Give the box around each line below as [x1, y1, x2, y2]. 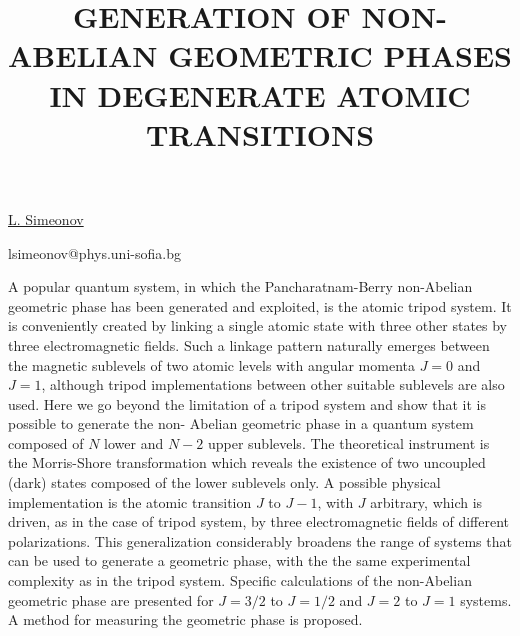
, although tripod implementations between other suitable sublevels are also [41, 374, 505, 395]
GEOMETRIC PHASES [168, 35, 512, 76]
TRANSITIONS [145, 113, 375, 154]
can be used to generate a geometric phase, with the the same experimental [8, 550, 471, 571]
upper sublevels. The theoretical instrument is [207, 432, 490, 453]
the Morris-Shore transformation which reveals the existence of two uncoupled [8, 452, 486, 473]
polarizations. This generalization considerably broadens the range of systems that [8, 530, 512, 551]
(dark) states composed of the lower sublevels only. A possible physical [8, 472, 441, 493]
